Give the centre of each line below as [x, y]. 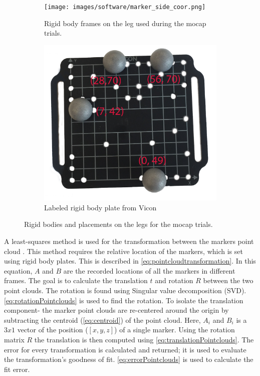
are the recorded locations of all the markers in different [149, 270]
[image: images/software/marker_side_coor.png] [125, 7]
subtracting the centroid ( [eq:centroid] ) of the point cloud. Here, [102, 320]
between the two [228, 280]
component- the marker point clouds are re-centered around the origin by [116, 310]
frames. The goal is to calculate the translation [76, 280]
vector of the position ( [53, 330]
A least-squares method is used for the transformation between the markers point [129, 241]
